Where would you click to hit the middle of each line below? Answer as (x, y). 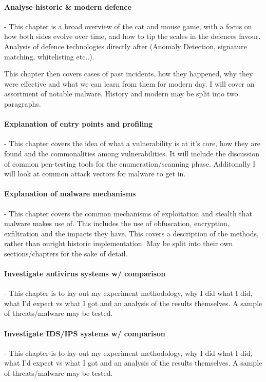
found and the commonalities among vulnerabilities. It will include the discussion (132, 153)
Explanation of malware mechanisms (70, 194)
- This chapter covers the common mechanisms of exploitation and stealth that (128, 213)
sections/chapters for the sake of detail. (66, 253)
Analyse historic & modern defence (68, 6)
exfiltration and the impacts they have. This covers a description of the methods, (131, 233)
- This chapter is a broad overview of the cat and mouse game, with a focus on (128, 26)
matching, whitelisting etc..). (49, 56)
